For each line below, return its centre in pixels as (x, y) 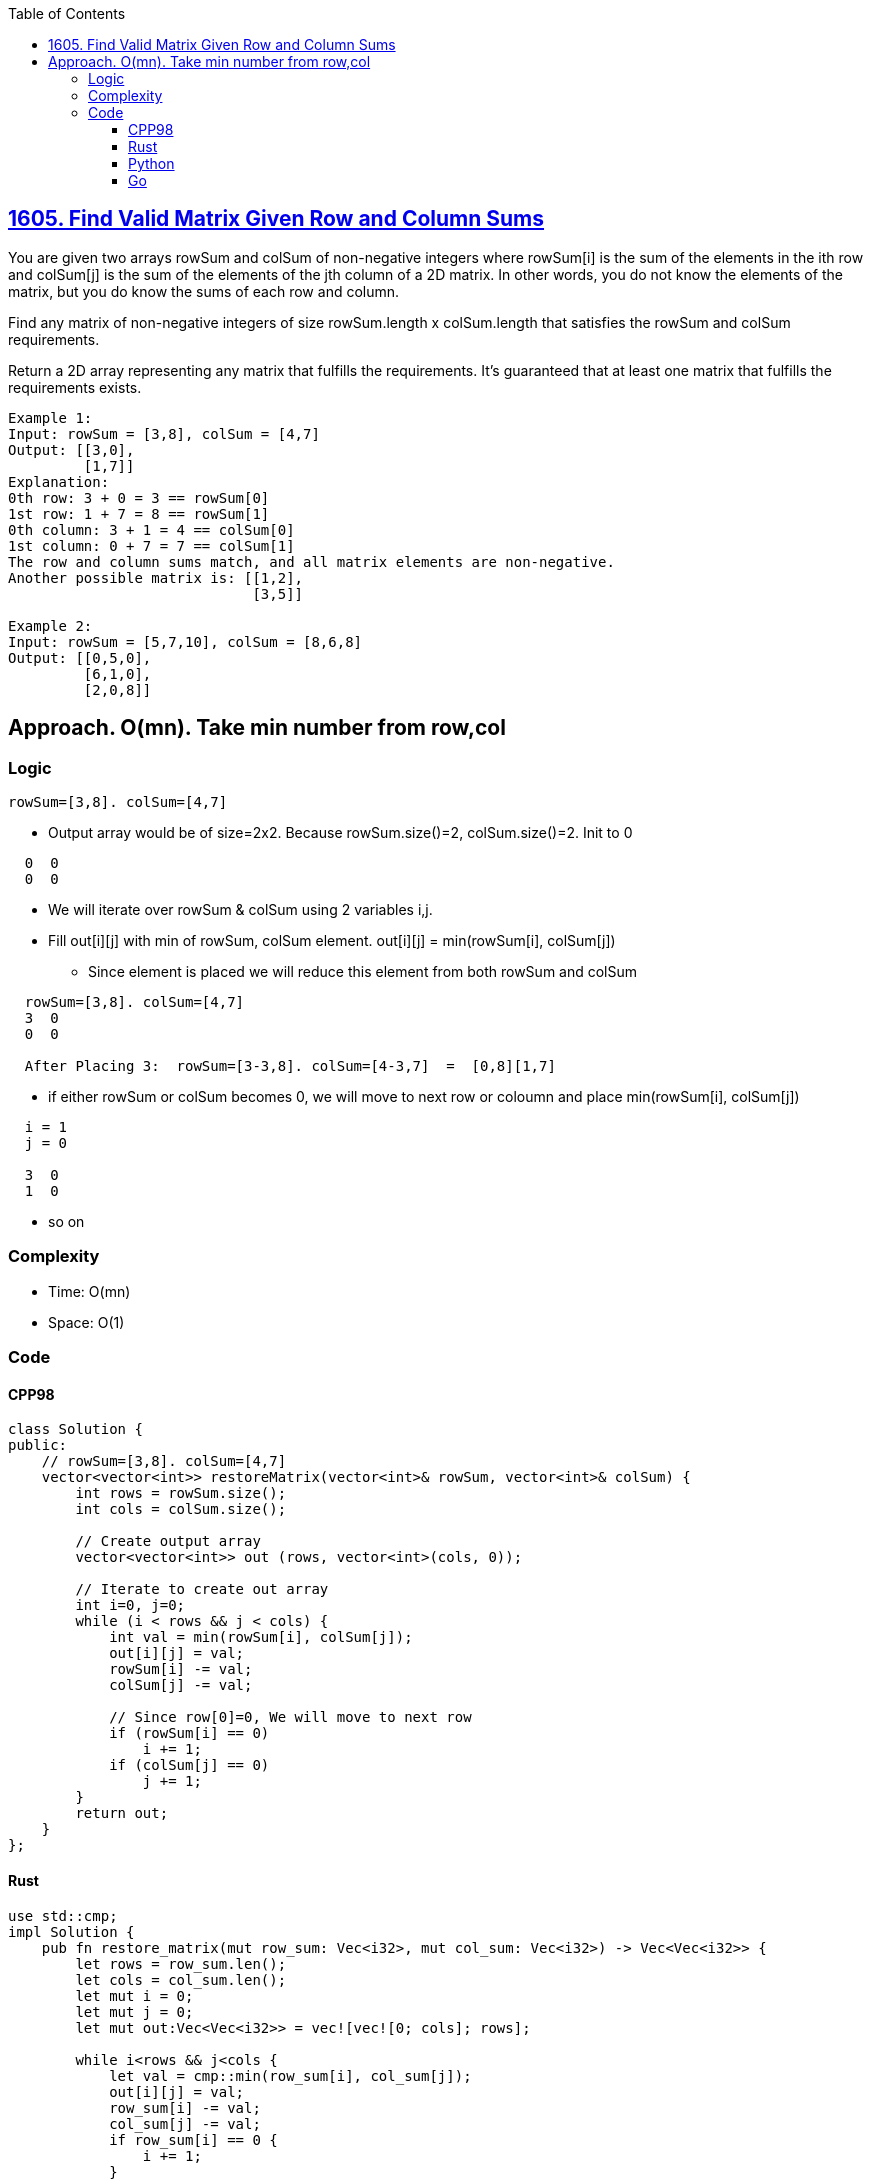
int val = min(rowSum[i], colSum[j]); (261, 1637)
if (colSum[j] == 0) (189, 1765)
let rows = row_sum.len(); (181, 1963)
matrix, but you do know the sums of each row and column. (204, 291)
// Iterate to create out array (202, 1589)
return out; (122, 1813)
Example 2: (50, 625)
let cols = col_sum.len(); (181, 1979)
